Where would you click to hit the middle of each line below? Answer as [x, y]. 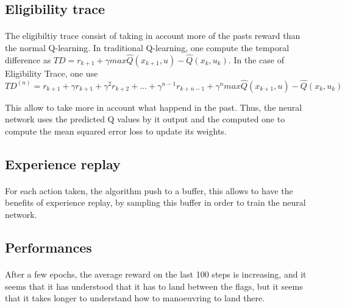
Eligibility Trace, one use [52, 73]
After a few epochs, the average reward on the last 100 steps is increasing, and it [156, 274]
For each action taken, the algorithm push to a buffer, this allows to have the [149, 190]
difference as [28, 59]
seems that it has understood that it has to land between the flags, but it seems [154, 286]
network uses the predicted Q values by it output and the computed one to [145, 119]
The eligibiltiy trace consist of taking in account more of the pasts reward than [153, 36]
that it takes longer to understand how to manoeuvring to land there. [135, 298]
